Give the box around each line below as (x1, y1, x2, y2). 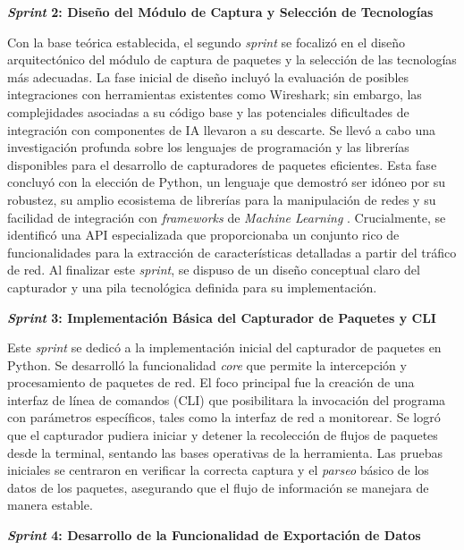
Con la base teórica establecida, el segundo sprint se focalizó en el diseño (7, 32, 406, 51)
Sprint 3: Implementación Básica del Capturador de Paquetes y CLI (7, 308, 436, 326)
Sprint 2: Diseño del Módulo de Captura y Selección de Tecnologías (7, 3, 434, 21)
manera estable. (7, 495, 93, 514)
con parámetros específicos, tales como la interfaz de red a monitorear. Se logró (7, 408, 441, 427)
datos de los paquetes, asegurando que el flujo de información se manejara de (7, 478, 429, 496)
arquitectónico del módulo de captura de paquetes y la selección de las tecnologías (7, 50, 457, 69)
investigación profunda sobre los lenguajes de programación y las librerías (7, 138, 409, 157)
